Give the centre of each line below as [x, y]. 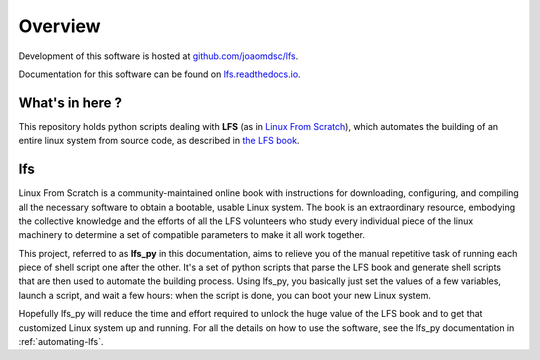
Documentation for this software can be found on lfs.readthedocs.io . [159, 74]
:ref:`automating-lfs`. [61, 342]
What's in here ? [70, 102]
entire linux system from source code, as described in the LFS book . [159, 141]
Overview [59, 26]
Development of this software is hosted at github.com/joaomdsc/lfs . [158, 56]
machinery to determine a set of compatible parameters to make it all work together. [191, 235]
